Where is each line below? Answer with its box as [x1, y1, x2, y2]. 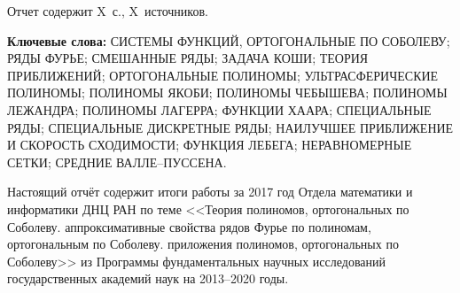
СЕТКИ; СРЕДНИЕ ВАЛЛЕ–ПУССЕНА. [7, 152, 227, 171]
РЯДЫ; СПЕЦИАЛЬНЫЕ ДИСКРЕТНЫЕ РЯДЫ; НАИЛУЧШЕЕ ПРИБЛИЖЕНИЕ [7, 118, 454, 136]
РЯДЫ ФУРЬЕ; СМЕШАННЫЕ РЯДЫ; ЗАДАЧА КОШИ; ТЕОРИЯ [7, 49, 369, 67]
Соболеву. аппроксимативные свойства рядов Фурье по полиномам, [7, 217, 371, 235]
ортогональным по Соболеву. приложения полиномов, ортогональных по [7, 235, 399, 253]
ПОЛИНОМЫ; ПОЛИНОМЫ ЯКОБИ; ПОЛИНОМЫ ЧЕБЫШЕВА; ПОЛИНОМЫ [7, 83, 448, 102]
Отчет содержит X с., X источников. [7, 2, 208, 19]
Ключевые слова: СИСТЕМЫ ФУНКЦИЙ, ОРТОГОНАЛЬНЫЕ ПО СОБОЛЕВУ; [7, 31, 450, 50]
